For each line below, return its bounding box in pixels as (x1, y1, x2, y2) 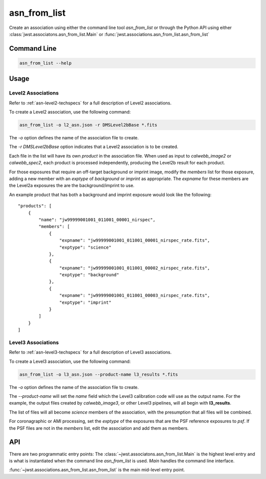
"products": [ (18, 203, 52, 209)
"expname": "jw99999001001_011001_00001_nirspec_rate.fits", (59, 238, 210, 243)
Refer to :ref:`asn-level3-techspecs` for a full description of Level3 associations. (9, 350, 172, 355)
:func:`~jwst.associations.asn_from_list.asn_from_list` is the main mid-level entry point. (9, 467, 185, 473)
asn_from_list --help (19, 60, 72, 66)
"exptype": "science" (59, 244, 112, 250)
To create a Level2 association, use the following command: (9, 109, 131, 115)
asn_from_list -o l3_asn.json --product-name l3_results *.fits (19, 372, 178, 377)
